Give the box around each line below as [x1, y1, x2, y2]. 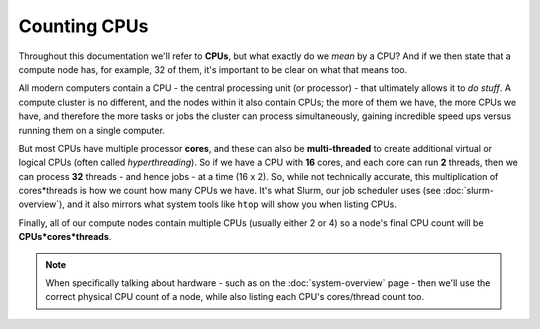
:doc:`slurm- [443, 185, 494, 197]
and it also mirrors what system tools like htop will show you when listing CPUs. [66, 198, 397, 210]
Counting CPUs [18, 15, 149, 37]
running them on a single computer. [18, 124, 165, 136]
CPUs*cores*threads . [18, 231, 112, 243]
